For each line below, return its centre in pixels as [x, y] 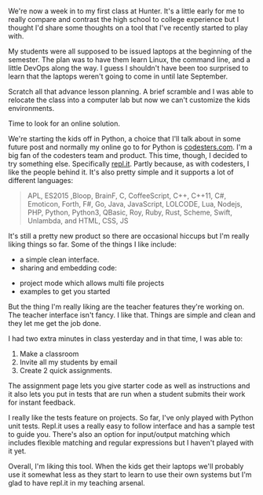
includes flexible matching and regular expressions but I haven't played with [131, 443]
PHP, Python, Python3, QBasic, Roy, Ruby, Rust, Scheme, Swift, [130, 213]
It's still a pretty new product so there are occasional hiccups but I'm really [129, 236]
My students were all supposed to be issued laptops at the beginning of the [130, 51]
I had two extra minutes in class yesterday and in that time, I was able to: [126, 339]
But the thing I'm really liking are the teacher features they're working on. [126, 307]
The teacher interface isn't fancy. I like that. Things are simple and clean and [132, 315]
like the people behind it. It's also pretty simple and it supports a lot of [121, 172]
